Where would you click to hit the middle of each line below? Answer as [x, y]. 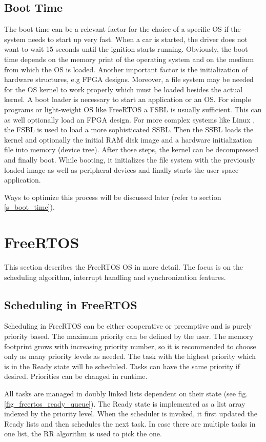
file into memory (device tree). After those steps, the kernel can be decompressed [131, 149]
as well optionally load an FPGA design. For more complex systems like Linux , [130, 119]
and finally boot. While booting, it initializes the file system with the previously [130, 159]
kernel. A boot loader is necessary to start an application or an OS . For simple [128, 99]
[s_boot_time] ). [29, 207]
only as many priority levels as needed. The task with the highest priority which [130, 356]
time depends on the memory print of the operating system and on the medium [129, 59]
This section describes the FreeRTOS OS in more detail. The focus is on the [124, 267]
